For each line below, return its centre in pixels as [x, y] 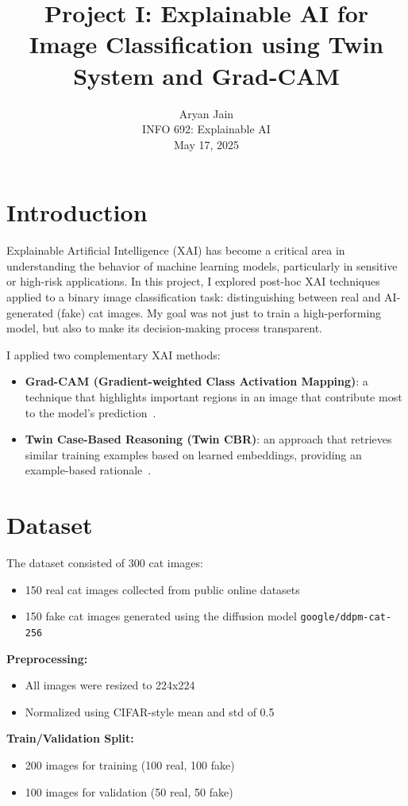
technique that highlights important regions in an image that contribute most [214, 396]
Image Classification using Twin [206, 44]
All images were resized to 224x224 [110, 685]
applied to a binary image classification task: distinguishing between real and [194, 297]
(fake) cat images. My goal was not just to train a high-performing [219, 312]
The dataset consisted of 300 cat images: [105, 563]
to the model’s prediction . [90, 412]
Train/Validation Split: [70, 738]
